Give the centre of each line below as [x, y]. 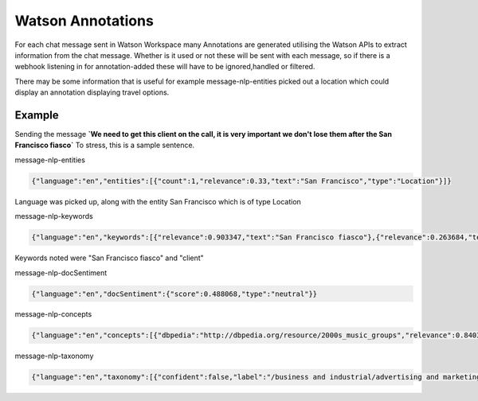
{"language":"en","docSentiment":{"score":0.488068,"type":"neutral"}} [174, 294]
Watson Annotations [84, 21]
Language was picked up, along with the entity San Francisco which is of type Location [158, 201]
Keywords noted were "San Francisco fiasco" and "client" [110, 258]
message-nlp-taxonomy [54, 356]
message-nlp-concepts [53, 314]
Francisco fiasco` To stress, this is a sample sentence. [105, 145]
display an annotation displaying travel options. [92, 92]
